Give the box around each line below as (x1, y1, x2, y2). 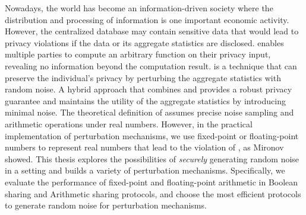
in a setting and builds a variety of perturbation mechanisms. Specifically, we (5, 164, 285, 177)
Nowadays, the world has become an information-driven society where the (5, 2, 273, 14)
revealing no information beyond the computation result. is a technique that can (5, 59, 297, 72)
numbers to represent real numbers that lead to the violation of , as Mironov (5, 141, 284, 153)
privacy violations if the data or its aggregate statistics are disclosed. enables (5, 36, 284, 49)
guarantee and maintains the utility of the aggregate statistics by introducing (5, 94, 286, 107)
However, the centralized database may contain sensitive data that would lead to (5, 25, 299, 37)
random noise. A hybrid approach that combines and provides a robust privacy (5, 83, 292, 95)
